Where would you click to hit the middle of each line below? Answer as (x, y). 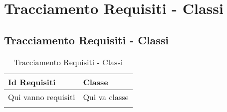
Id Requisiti (32, 82)
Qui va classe (106, 97)
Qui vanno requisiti (42, 97)
